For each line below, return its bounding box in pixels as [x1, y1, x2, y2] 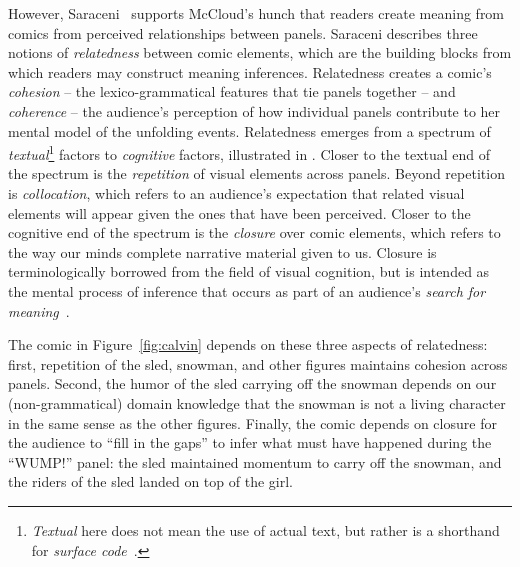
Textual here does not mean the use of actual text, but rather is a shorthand [31, 519, 500, 540]
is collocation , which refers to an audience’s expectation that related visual [8, 183, 465, 203]
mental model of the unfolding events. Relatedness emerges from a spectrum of [8, 120, 491, 141]
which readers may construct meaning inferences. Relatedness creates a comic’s [8, 61, 492, 82]
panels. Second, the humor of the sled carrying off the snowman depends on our [8, 373, 497, 394]
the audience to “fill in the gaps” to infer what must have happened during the [8, 432, 492, 453]
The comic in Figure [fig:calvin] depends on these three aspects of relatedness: [8, 334, 488, 355]
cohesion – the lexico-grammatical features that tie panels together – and [8, 81, 456, 102]
